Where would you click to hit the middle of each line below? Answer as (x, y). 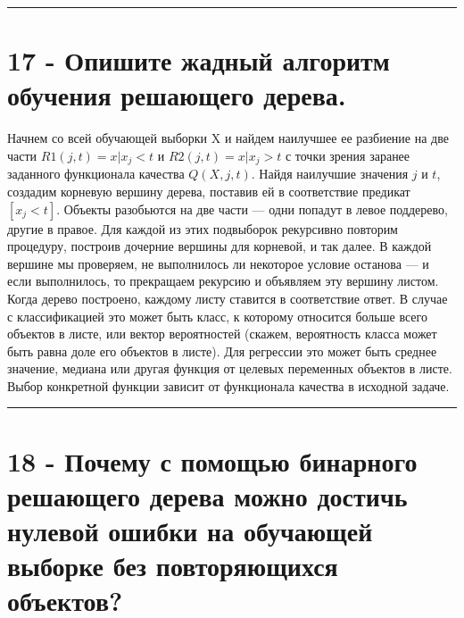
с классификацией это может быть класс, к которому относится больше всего (217, 316)
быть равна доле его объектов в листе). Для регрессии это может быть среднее (222, 351)
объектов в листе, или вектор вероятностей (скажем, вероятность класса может (222, 334)
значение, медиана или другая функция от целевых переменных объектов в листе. (230, 368)
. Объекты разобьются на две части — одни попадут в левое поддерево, (252, 209)
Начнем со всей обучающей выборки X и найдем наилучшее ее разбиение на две (228, 138)
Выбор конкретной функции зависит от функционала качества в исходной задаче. (228, 385)
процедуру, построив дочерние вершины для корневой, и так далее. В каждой (220, 246)
